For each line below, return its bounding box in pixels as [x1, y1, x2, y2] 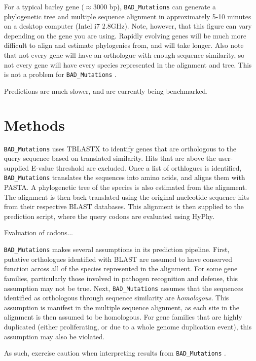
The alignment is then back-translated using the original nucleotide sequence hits [4, 191, 250, 202]
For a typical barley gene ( [4, 1, 84, 11]
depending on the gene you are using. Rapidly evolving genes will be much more [4, 30, 247, 40]
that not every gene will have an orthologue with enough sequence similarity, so [4, 50, 245, 60]
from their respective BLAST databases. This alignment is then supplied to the [4, 201, 244, 212]
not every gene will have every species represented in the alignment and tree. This [4, 59, 252, 70]
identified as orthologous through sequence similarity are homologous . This [4, 292, 229, 303]
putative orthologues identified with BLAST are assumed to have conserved [4, 253, 232, 264]
